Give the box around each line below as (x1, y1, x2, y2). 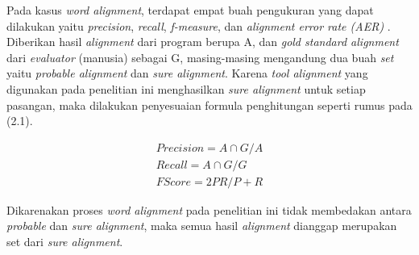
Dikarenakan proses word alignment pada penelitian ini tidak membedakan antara (6, 201, 412, 218)
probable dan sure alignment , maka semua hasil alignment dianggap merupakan (6, 217, 397, 234)
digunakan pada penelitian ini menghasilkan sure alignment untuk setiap (6, 80, 366, 97)
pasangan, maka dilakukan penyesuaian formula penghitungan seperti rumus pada (6, 96, 413, 113)
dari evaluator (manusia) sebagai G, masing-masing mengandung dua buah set (6, 48, 394, 65)
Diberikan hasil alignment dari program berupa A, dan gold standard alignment (6, 33, 399, 50)
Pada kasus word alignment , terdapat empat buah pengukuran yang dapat (6, 2, 374, 18)
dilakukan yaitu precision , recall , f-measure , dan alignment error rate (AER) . (6, 17, 391, 34)
